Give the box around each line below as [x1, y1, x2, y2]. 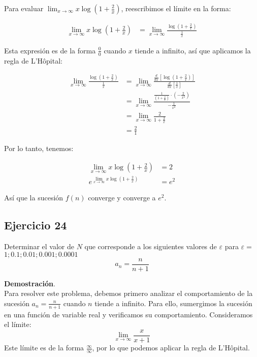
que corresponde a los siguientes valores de [84, 241, 217, 252]
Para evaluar [4, 3, 44, 13]
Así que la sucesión [4, 192, 63, 203]
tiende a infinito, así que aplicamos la [135, 45, 251, 55]
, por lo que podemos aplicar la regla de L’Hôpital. [92, 342, 250, 353]
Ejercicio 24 [4, 217, 67, 233]
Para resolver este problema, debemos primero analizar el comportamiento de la [4, 288, 253, 299]
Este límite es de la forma [4, 342, 84, 353]
